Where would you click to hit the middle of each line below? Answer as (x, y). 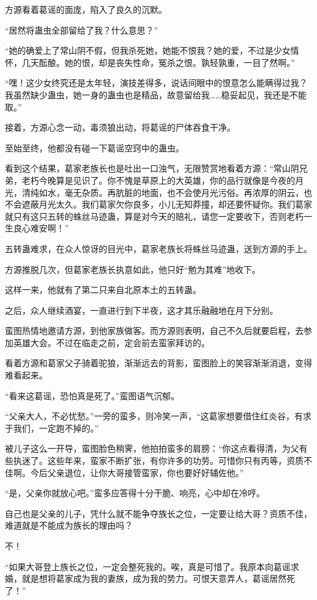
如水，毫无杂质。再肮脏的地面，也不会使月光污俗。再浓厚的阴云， (171, 192)
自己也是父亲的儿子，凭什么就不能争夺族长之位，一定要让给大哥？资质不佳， (158, 513)
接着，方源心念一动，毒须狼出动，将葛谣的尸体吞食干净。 (120, 127)
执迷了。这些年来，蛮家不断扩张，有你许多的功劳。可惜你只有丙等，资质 (158, 461)
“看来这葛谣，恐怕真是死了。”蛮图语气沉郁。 (92, 395)
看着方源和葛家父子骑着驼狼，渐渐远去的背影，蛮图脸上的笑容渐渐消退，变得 (158, 363)
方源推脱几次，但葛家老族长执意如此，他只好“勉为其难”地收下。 (133, 269)
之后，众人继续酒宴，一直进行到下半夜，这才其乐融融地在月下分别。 (141, 310)
